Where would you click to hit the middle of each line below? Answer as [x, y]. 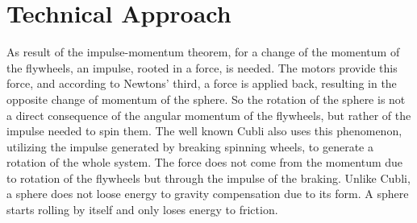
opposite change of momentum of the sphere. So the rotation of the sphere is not [206, 99]
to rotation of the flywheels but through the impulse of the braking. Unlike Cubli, [208, 178]
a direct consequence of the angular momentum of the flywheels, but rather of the [209, 115]
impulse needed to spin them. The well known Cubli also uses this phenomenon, [204, 131]
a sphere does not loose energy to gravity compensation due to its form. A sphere [208, 194]
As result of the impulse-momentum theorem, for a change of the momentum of [203, 52]
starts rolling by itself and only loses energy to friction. [142, 210]
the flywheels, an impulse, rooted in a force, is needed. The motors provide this [202, 67]
